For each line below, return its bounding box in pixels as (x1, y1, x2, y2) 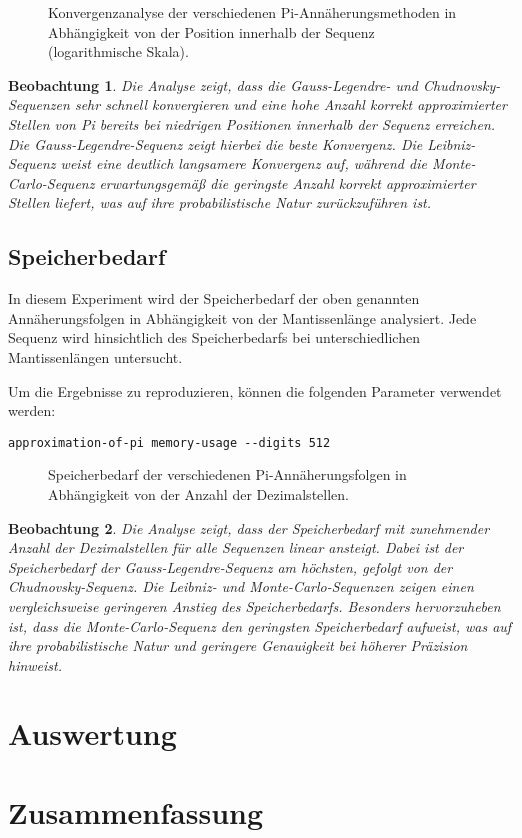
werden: (8, 400, 56, 421)
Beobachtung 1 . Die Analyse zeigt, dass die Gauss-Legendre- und (8, 74, 419, 95)
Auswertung (8, 713, 177, 754)
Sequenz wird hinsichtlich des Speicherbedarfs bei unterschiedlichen (8, 327, 420, 348)
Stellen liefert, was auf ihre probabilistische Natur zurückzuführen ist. (8, 192, 432, 213)
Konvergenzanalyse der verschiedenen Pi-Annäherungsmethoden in (48, 2, 457, 22)
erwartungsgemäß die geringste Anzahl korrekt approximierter (99, 172, 476, 193)
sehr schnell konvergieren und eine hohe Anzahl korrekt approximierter (74, 94, 507, 115)
